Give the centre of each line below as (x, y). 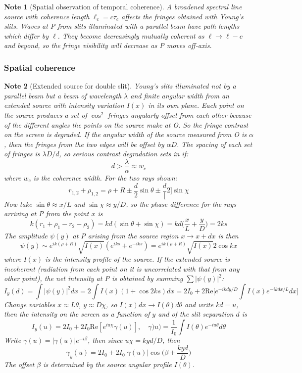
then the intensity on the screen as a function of (77, 314)
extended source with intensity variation (64, 105)
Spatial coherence (40, 67)
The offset (19, 364)
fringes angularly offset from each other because (180, 115)
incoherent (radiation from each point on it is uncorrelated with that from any (122, 268)
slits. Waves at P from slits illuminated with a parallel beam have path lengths (122, 26)
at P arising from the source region (126, 235)
